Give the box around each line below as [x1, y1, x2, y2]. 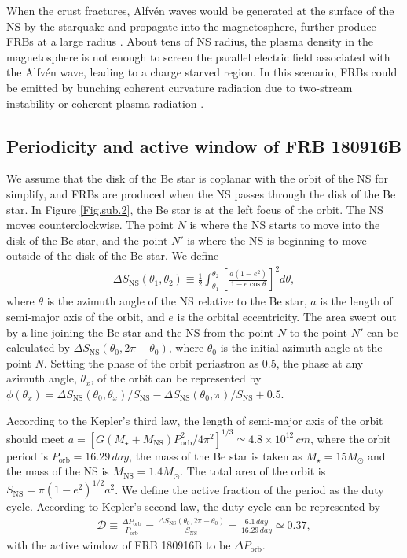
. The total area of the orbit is [180, 463, 326, 479]
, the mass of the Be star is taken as [129, 447, 302, 464]
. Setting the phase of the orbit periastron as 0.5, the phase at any [43, 354, 364, 371]
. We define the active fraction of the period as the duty [115, 481, 384, 497]
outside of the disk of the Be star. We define [6, 247, 219, 264]
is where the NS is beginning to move [187, 231, 367, 248]
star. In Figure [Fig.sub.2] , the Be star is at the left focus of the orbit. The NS [6, 201, 383, 217]
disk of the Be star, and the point [6, 231, 168, 248]
